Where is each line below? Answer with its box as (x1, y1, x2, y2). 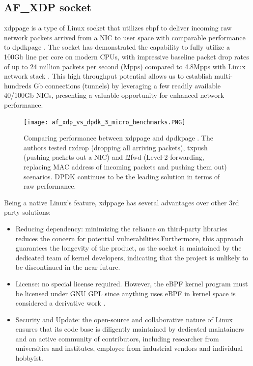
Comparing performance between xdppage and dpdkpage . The (24, 133, 213, 143)
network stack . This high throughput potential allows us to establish (4, 71, 212, 81)
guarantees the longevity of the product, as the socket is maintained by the (15, 243, 242, 253)
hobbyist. (15, 353, 43, 363)
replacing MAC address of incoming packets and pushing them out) (24, 161, 227, 171)
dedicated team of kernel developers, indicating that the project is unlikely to (15, 252, 249, 262)
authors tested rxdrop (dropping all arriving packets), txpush (24, 142, 208, 152)
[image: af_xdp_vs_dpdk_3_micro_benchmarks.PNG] (24, 118, 186, 126)
